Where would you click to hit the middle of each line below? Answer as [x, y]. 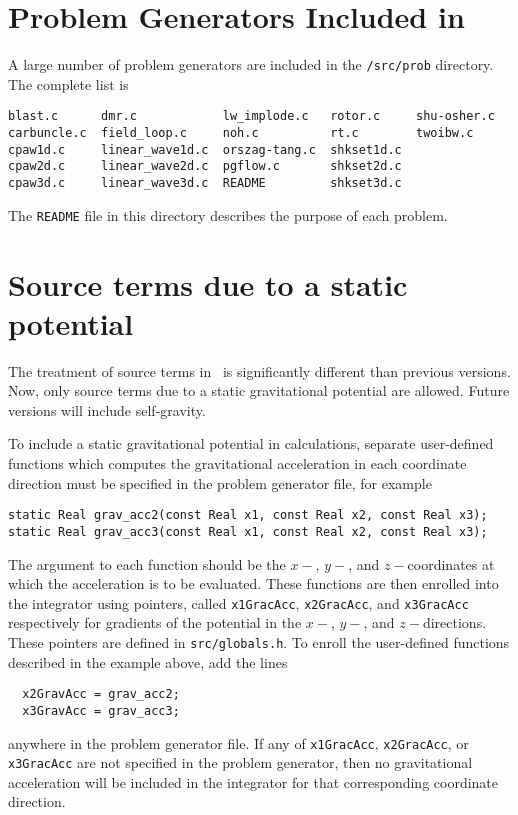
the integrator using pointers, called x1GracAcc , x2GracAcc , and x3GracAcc [238, 602]
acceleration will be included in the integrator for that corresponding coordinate [253, 781]
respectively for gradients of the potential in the [155, 622]
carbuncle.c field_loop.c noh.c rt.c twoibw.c [241, 133]
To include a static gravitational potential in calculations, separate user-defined [251, 443]
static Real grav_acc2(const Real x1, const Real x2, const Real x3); [248, 515]
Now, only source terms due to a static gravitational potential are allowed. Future [259, 390]
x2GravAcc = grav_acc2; [101, 694]
